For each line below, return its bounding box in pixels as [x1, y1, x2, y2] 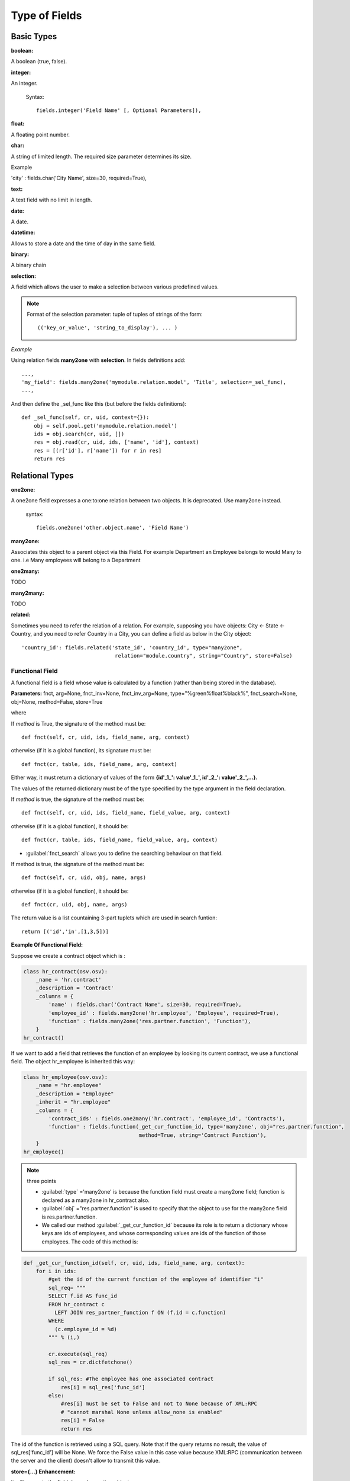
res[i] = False [60, 1417, 105, 1424]
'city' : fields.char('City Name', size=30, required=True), [11, 175, 147, 182]
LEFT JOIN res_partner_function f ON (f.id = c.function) [54, 1309, 226, 1316]
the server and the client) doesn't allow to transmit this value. [11, 1457, 160, 1464]
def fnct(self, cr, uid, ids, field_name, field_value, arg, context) [21, 809, 231, 816]
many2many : [11, 589, 44, 597]
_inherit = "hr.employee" [35, 1099, 111, 1105]
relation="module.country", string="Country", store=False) [114, 652, 293, 659]
